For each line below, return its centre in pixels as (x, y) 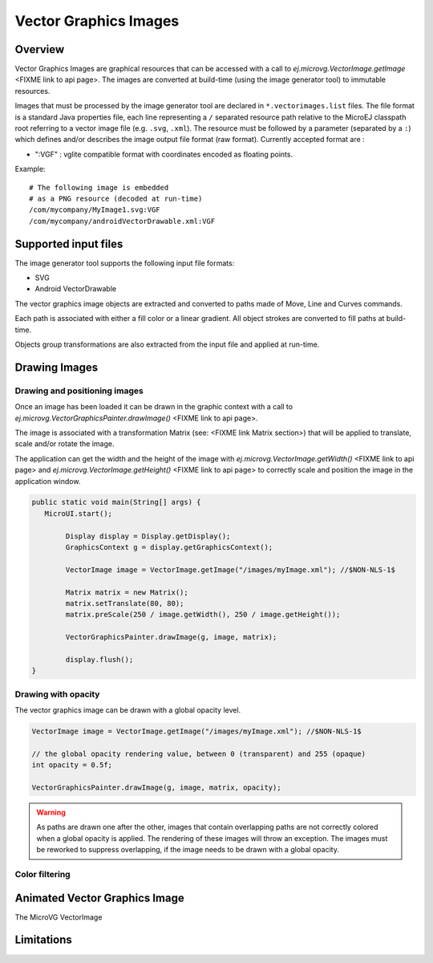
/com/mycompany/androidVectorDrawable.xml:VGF (122, 221)
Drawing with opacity (57, 694)
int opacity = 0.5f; (72, 765)
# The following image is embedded (99, 187)
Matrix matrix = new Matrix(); (127, 592)
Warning (51, 812)
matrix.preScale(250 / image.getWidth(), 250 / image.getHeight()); (203, 615)
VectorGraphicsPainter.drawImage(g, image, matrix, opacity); (156, 788)
